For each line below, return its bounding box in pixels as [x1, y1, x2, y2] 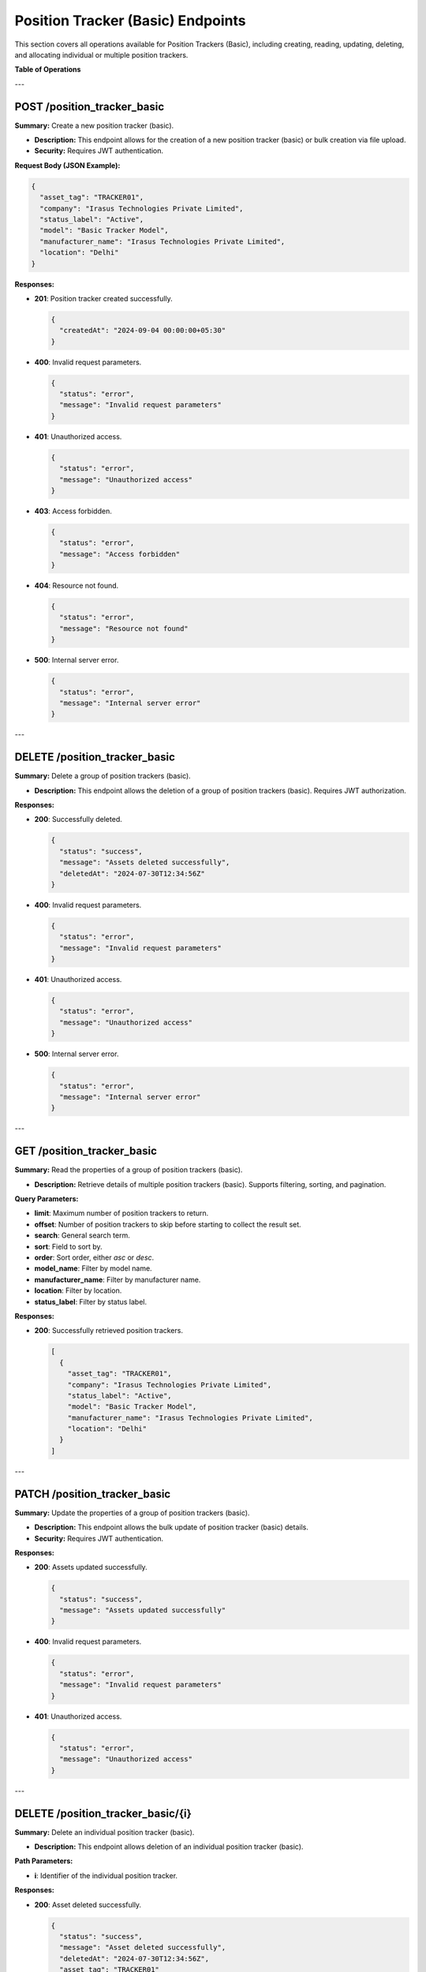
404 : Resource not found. [34, 581, 119, 591]
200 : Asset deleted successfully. [34, 1899, 142, 1909]
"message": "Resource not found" [59, 624, 189, 633]
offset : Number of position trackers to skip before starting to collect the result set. [34, 1219, 301, 1229]
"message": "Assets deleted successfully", [59, 858, 230, 867]
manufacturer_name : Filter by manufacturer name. [34, 1275, 201, 1284]
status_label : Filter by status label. [34, 1297, 148, 1306]
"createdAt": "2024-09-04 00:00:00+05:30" [59, 326, 226, 335]
